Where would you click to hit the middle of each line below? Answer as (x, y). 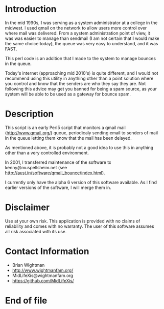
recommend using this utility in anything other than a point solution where (79, 78)
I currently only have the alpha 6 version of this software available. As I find (81, 182)
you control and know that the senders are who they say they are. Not (75, 83)
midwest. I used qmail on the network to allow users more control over (76, 28)
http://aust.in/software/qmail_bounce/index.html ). (55, 173)
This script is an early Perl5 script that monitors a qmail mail (65, 127)
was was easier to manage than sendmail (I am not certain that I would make (82, 38)
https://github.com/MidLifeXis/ (43, 280)
